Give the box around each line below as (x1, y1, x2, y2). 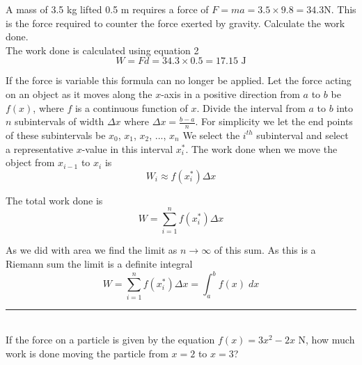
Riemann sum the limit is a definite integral (6, 257, 193, 271)
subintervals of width (15, 114, 104, 129)
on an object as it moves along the (6, 86, 152, 101)
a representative (6, 141, 73, 156)
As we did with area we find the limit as (6, 243, 178, 257)
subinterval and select (256, 127, 349, 142)
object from (6, 155, 55, 170)
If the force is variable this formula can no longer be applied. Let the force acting (6, 73, 352, 88)
